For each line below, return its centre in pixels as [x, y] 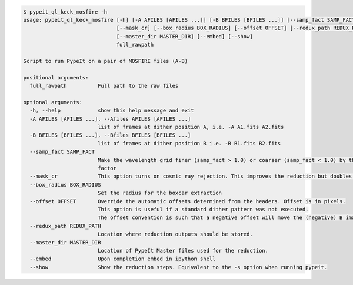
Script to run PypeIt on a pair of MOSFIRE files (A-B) [106, 61]
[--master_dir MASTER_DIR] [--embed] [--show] [184, 36]
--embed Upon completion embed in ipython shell [123, 259]
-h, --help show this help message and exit [112, 111]
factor [107, 168]
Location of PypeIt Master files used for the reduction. [183, 251]
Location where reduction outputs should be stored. [175, 234]
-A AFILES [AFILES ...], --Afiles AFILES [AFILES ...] [110, 119]
